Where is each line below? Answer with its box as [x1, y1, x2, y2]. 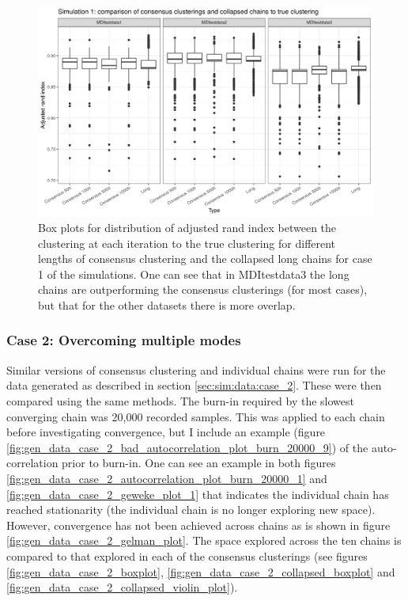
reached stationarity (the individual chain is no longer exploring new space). [6, 501, 376, 518]
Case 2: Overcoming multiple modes [6, 330, 241, 350]
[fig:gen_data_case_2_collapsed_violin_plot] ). [6, 579, 238, 595]
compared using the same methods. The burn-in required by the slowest [6, 392, 354, 409]
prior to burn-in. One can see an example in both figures [62, 455, 336, 471]
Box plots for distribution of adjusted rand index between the [38, 219, 337, 235]
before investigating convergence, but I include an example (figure [6, 424, 326, 440]
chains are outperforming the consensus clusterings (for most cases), [38, 281, 368, 298]
